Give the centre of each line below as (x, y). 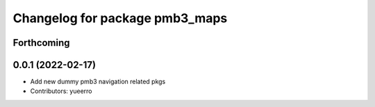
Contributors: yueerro (61, 91)
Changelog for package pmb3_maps (120, 18)
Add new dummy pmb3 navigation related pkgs (98, 82)
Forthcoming (41, 43)
